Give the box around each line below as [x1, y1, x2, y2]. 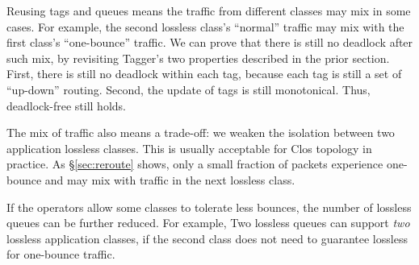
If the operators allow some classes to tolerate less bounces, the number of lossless [6, 198, 412, 215]
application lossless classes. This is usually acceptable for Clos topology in [6, 139, 372, 156]
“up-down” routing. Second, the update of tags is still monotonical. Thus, [6, 81, 371, 97]
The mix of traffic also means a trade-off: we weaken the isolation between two [6, 124, 395, 141]
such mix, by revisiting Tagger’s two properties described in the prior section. [6, 49, 390, 66]
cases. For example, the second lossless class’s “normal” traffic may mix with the [6, 18, 404, 35]
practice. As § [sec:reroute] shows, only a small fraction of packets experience [6, 155, 383, 172]
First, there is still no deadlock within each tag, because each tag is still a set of [6, 65, 402, 82]
